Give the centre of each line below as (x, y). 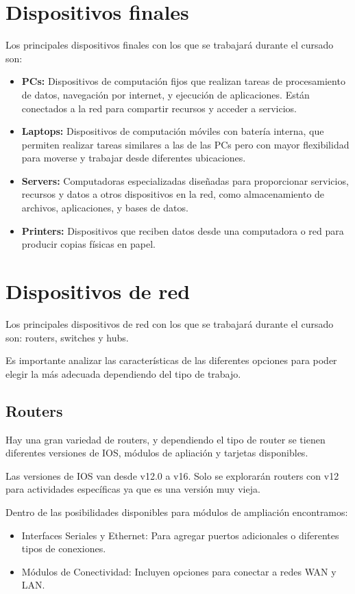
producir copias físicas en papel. (88, 244)
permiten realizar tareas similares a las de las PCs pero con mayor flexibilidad (185, 144)
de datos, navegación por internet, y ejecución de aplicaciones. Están (166, 94)
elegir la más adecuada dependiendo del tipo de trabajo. (123, 373)
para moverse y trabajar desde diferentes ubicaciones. (134, 158)
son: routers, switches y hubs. (67, 337)
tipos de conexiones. (64, 548)
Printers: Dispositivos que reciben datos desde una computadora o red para (183, 230)
